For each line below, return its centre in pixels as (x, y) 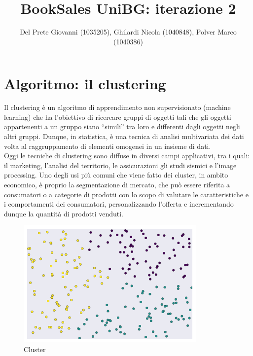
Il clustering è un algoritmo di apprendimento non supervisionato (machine (117, 107)
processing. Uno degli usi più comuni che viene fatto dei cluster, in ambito (116, 175)
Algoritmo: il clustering (85, 84)
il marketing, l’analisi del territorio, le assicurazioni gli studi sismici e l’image (120, 165)
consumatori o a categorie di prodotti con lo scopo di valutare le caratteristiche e (126, 194)
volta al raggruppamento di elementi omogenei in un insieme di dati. (108, 146)
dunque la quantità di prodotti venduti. (64, 213)
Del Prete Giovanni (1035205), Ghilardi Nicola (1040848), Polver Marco (128, 32)
